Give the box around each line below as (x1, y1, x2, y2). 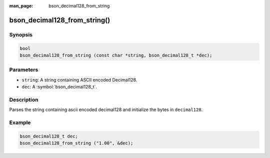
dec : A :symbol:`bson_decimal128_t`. (21, 84, 97, 90)
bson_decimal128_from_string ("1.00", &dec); (19, 140, 133, 146)
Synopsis (9, 31, 32, 38)
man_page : (9, 3, 33, 8)
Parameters (9, 66, 38, 73)
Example (9, 119, 31, 126)
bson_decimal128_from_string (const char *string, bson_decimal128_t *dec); (19, 52, 212, 58)
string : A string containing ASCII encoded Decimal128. (21, 76, 137, 82)
